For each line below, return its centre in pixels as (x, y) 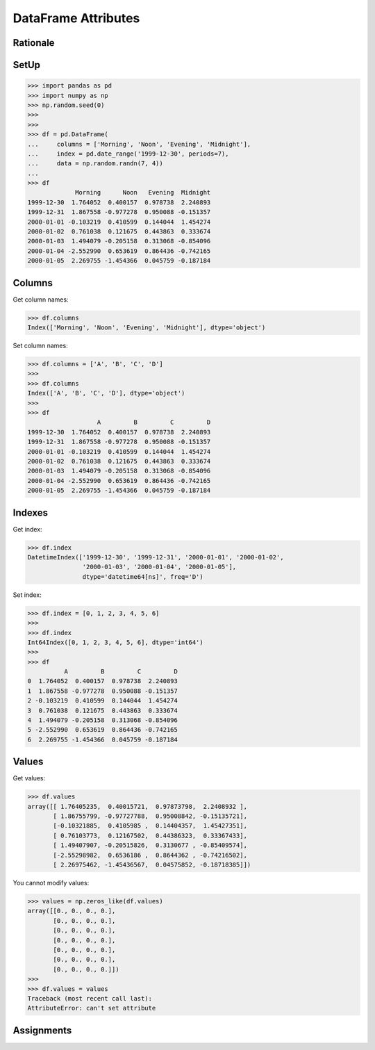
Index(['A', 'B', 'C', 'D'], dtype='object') (106, 393)
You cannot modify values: (51, 883)
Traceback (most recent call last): (90, 998)
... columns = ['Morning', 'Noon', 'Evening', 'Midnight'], (139, 144)
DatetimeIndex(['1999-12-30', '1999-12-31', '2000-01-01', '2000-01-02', (156, 557)
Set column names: (41, 346)
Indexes (31, 512)
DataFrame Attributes (76, 18)
